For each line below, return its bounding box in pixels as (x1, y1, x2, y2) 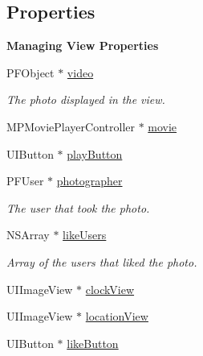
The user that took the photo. (6, 199, 150, 216)
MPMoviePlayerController (6, 118, 135, 135)
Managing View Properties (6, 37, 159, 54)
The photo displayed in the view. (6, 91, 165, 108)
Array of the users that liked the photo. (6, 253, 197, 270)
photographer (56, 172, 123, 189)
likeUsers (63, 226, 107, 243)
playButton (67, 145, 123, 162)
